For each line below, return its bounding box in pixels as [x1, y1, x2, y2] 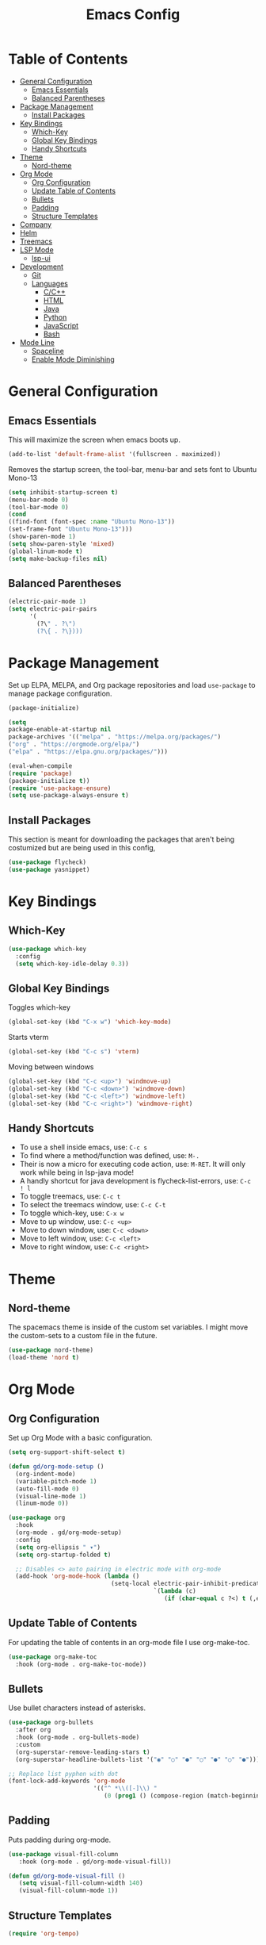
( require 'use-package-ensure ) [8, 784, 112, 792]
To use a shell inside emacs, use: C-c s [19, 1142, 148, 1152]
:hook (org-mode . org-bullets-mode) [15, 1733, 140, 1741]
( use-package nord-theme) [8, 1346, 93, 1354]
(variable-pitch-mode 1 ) [15, 1477, 97, 1485]
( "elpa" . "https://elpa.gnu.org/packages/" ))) [8, 748, 169, 756]
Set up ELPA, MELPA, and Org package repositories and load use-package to [8, 680, 256, 689]
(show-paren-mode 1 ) [8, 533, 77, 541]
